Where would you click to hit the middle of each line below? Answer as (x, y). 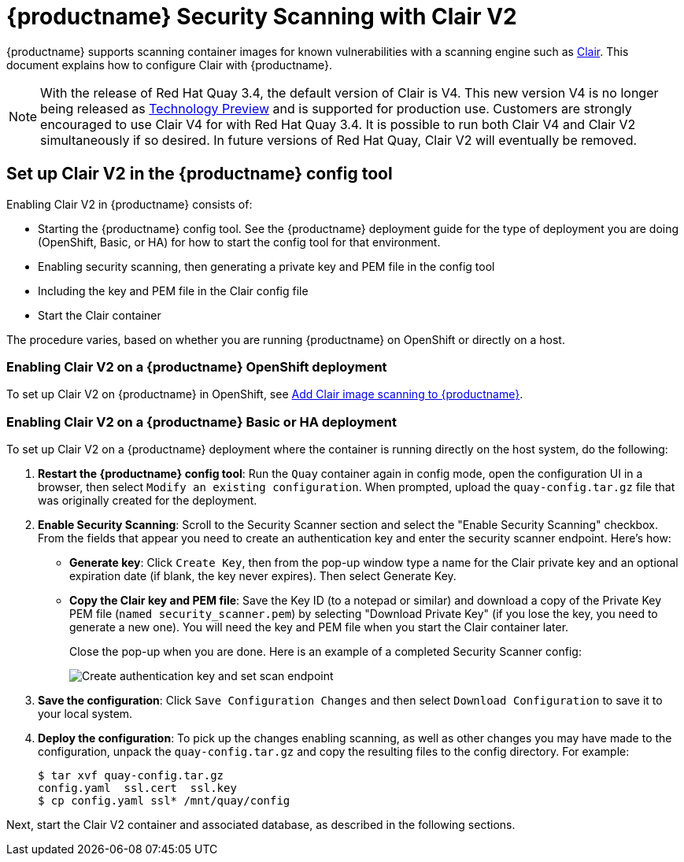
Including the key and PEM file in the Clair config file (173, 290)
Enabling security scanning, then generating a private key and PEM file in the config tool (266, 266)
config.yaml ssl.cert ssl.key (137, 788)
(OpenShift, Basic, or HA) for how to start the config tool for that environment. (239, 242)
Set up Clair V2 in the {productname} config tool (200, 174)
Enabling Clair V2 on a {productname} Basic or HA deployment (202, 422)
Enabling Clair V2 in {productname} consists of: (129, 204)
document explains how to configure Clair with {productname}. (170, 65)
